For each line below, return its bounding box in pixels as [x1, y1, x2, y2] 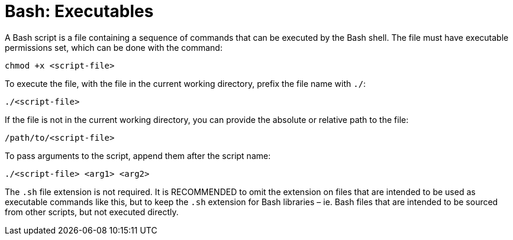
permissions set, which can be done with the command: [5, 42, 222, 53]
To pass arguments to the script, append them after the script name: [5, 150, 271, 161]
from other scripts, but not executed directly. [5, 206, 179, 217]
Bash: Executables [5, 1, 154, 21]
